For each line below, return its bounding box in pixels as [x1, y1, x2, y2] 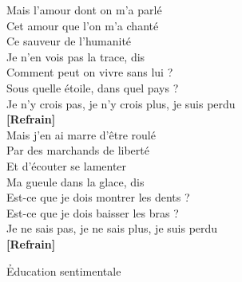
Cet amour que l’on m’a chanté [6, 17, 159, 33]
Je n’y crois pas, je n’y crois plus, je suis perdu [6, 95, 236, 112]
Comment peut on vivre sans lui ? [6, 64, 173, 80]
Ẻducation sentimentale [6, 262, 121, 279]
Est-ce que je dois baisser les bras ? [6, 204, 179, 221]
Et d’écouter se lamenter [6, 157, 127, 174]
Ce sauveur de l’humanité [6, 33, 132, 49]
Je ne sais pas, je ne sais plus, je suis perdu [6, 220, 218, 237]
